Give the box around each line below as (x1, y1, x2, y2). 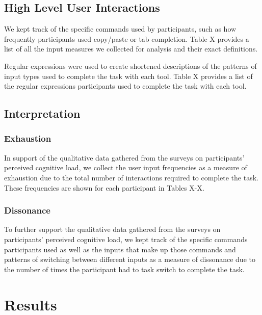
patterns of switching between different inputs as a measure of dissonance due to (4, 254, 255, 265)
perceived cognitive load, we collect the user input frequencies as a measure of (4, 162, 247, 173)
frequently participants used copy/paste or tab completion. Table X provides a (4, 33, 249, 44)
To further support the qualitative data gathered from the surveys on (4, 224, 221, 234)
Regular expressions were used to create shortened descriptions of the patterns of (4, 60, 257, 71)
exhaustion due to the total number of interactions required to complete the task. (4, 172, 258, 182)
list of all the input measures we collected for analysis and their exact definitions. (4, 43, 258, 54)
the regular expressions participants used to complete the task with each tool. (4, 81, 247, 91)
